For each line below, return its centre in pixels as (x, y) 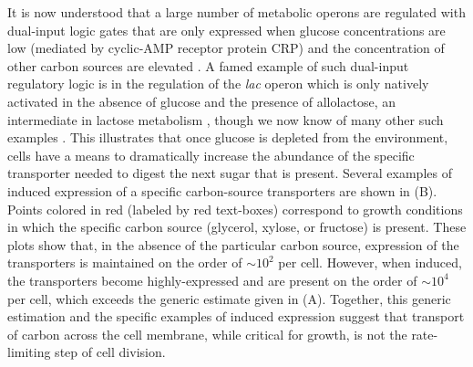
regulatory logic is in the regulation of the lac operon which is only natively (218, 84)
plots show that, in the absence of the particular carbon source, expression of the (233, 244)
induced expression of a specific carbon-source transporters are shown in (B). (222, 190)
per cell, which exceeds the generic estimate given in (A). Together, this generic (229, 298)
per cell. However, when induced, (370, 262)
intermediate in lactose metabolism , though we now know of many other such (226, 119)
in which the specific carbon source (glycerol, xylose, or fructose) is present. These (237, 227)
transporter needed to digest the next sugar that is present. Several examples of (230, 173)
